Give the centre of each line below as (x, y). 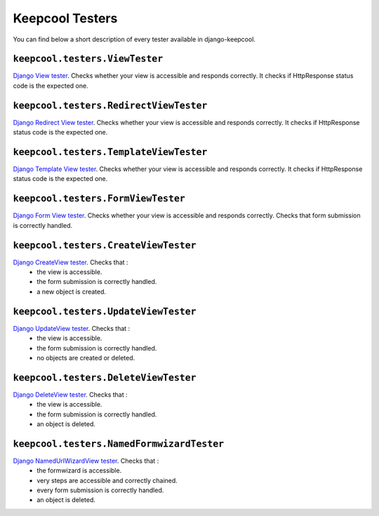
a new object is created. (72, 292)
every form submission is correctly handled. (100, 490)
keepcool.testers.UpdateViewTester (105, 311)
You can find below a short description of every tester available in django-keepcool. (134, 39)
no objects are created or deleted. (86, 358)
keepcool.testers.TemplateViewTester (110, 152)
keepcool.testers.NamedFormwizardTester (119, 444)
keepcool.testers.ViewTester (88, 59)
